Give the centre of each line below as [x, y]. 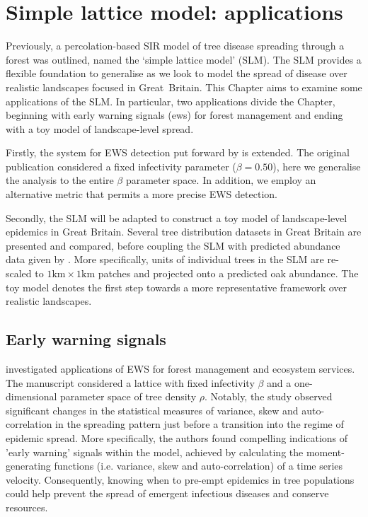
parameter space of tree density [128, 396]
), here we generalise [317, 166]
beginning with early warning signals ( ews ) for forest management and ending [174, 115]
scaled [19, 273]
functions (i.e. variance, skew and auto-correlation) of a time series [199, 466]
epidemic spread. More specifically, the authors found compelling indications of [177, 437]
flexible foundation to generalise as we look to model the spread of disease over [177, 73]
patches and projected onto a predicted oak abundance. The [228, 273]
